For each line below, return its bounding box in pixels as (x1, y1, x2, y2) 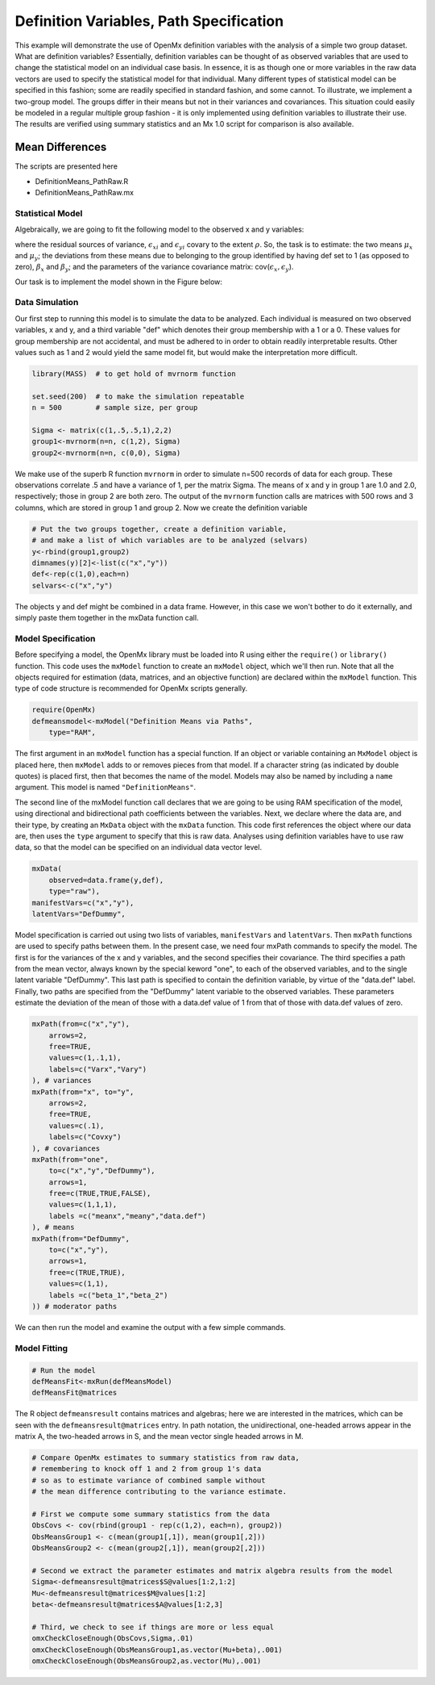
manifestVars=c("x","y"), (31, 898, 135, 907)
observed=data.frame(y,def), (48, 876, 164, 884)
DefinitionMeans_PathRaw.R (35, 176, 129, 186)
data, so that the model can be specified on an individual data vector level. (14, 842, 262, 852)
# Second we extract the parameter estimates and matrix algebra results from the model (31, 1566, 394, 1575)
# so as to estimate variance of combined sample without (31, 1475, 266, 1485)
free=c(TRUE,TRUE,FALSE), (48, 1189, 151, 1198)
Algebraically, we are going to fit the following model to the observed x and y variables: (14, 224, 304, 234)
